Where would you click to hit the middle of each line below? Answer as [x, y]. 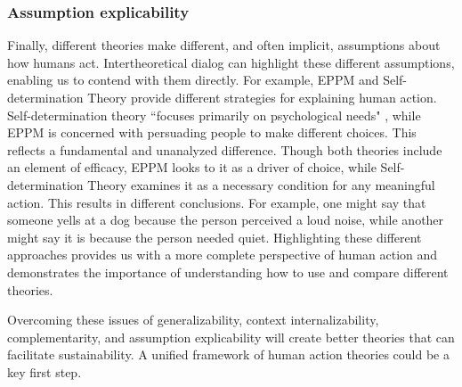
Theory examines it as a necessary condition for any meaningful [261, 184]
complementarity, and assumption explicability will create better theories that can [231, 337]
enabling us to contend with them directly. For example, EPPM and [193, 80]
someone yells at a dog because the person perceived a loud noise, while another [226, 220]
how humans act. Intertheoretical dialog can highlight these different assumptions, [231, 62]
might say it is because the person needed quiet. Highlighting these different [215, 237]
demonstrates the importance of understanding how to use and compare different [228, 272]
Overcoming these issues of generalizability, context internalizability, [193, 320]
